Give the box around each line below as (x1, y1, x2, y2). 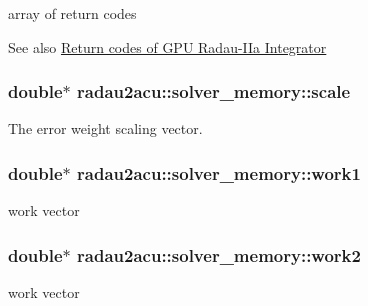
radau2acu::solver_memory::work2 (77, 242, 361, 267)
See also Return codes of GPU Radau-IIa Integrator (8, 36, 327, 57)
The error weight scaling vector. (8, 118, 203, 139)
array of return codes (8, 3, 137, 23)
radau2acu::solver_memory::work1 (77, 160, 361, 185)
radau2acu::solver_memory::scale (77, 79, 351, 104)
